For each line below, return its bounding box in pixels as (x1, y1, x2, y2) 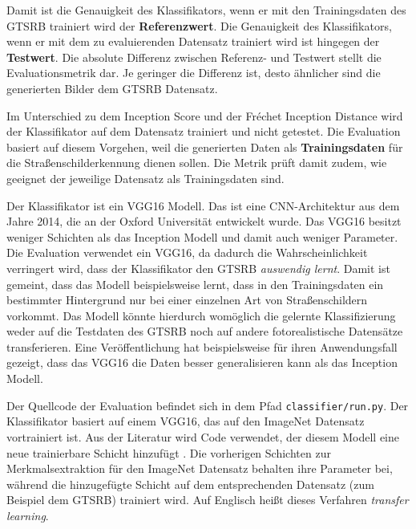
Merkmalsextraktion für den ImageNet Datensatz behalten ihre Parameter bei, (6, 460, 393, 477)
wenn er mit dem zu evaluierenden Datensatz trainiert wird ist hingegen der (6, 33, 380, 50)
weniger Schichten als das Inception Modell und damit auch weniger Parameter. (6, 228, 398, 245)
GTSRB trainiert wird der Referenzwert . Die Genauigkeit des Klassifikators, (6, 17, 392, 34)
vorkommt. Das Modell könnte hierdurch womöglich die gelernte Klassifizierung (6, 307, 396, 324)
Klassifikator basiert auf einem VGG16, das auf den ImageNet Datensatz (6, 413, 365, 429)
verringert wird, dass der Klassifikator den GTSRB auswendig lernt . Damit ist (6, 259, 390, 276)
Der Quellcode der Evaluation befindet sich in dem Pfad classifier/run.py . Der (6, 397, 409, 413)
